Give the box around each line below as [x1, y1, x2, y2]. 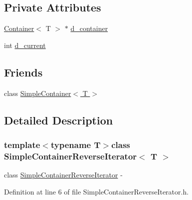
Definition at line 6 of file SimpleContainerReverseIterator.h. [4, 186, 189, 196]
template [4, 138, 40, 150]
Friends [4, 64, 43, 79]
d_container [70, 23, 108, 33]
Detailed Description [4, 112, 113, 127]
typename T [50, 138, 101, 150]
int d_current [4, 39, 46, 50]
